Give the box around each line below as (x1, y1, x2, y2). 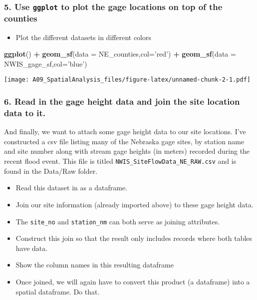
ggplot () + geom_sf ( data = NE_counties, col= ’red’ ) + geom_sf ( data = (4, 49, 236, 59)
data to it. (4, 106, 46, 119)
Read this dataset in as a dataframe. (15, 182, 128, 193)
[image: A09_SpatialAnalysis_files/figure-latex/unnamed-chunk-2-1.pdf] (4, 76, 251, 84)
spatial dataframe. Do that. (15, 286, 100, 296)
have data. (15, 242, 48, 253)
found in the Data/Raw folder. (4, 165, 98, 176)
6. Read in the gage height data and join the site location (4, 95, 240, 108)
